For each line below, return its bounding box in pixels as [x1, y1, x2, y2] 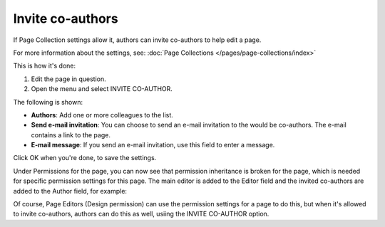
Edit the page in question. [31, 75, 106, 83]
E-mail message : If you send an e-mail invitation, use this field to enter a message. [31, 141, 275, 149]
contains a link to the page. [31, 130, 111, 139]
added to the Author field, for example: [13, 186, 128, 195]
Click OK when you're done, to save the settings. [13, 154, 157, 162]
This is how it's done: [13, 61, 76, 70]
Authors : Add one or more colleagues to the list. [31, 110, 174, 119]
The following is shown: [13, 97, 83, 106]
